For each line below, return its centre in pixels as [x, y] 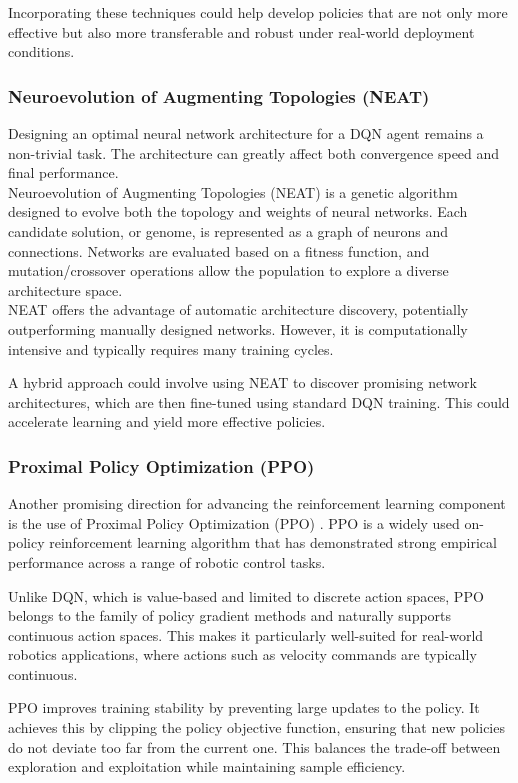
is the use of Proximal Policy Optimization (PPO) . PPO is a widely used [234, 522]
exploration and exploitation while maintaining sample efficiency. [207, 766]
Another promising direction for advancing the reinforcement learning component [257, 503]
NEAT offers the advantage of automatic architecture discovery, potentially [238, 309]
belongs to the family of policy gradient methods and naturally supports [230, 615]
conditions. [41, 51]
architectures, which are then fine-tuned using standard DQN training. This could [259, 401]
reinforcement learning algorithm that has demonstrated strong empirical [273, 542]
